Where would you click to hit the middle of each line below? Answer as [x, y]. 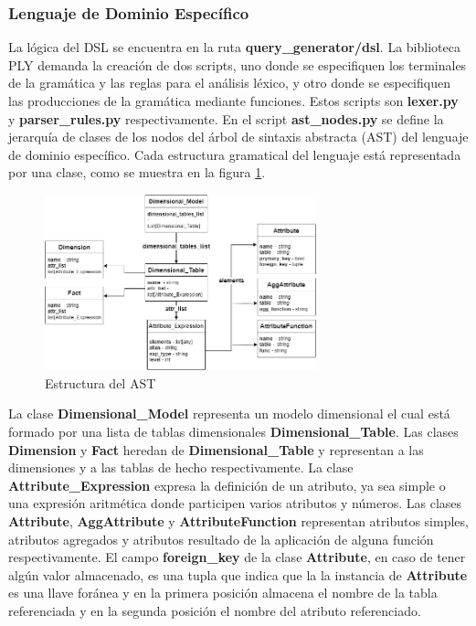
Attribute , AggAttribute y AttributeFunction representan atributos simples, [238, 520]
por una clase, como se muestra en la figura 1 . [137, 172]
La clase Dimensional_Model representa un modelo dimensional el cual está [229, 414]
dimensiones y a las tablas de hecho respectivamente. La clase [181, 467]
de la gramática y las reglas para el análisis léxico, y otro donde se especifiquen [229, 83]
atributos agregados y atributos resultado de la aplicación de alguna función [221, 539]
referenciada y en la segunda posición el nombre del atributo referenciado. [215, 610]
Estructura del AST [100, 382]
